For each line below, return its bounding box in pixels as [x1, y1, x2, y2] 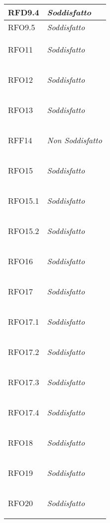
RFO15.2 [8, 225, 39, 236]
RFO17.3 [8, 376, 39, 388]
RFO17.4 [8, 407, 39, 418]
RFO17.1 [8, 316, 39, 327]
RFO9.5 [8, 21, 35, 33]
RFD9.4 [8, 6, 40, 18]
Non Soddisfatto [47, 134, 102, 146]
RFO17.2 [8, 346, 39, 357]
